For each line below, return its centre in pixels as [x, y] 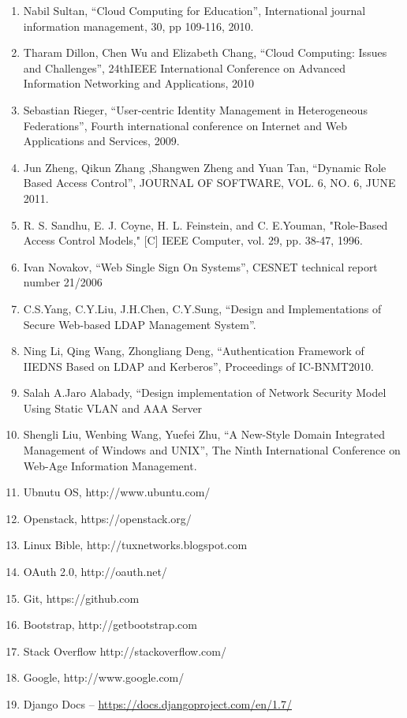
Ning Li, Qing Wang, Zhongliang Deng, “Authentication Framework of [194, 351]
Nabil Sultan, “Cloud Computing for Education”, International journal [194, 10]
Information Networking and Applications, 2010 [139, 83]
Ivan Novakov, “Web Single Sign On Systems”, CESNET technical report [200, 266]
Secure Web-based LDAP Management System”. [140, 324]
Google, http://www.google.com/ [104, 677]
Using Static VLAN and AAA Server [113, 408]
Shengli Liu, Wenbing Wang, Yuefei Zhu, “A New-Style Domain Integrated [204, 434]
